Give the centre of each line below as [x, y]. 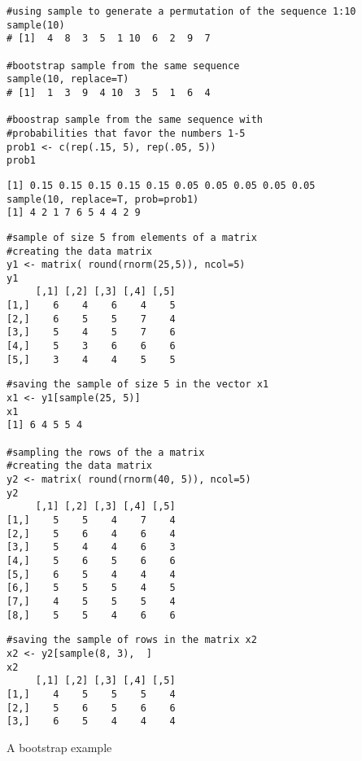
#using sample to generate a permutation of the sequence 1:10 [181, 11]
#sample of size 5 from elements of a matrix [132, 237]
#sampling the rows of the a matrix [106, 452]
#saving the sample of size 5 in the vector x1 [138, 385]
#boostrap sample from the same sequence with [135, 120]
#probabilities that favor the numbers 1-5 [126, 133]
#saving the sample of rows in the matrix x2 [132, 640]
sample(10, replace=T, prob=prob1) [103, 199]
